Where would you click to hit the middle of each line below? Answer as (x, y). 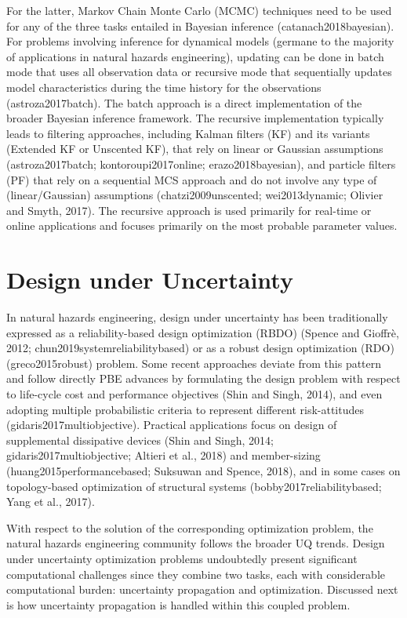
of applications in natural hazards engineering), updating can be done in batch (195, 56)
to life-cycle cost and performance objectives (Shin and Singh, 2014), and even (194, 394)
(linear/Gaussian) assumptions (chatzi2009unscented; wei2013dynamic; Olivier (195, 195)
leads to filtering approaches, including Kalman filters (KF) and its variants (188, 133)
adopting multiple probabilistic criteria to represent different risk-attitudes (185, 409)
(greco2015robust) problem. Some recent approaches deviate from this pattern (194, 363)
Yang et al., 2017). (51, 502)
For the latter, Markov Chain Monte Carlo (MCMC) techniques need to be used (199, 10)
